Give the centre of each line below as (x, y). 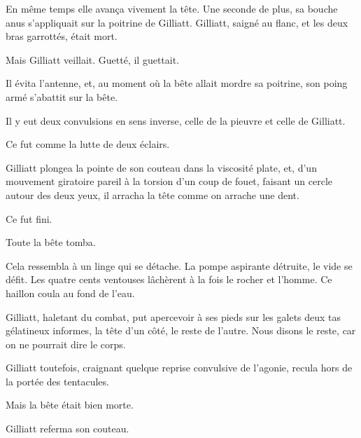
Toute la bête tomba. (51, 242)
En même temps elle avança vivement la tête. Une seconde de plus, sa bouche (172, 8)
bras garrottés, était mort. (62, 36)
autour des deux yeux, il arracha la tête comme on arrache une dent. (153, 194)
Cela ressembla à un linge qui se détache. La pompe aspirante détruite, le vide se (179, 265)
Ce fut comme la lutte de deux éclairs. (88, 144)
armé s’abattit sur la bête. (62, 96)
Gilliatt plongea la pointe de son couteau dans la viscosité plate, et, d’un (161, 167)
